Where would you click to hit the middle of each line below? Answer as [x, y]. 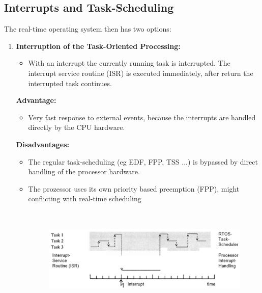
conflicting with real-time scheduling [85, 198]
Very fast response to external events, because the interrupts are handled [142, 117]
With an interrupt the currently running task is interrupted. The [129, 63]
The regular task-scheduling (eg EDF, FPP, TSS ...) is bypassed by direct [143, 161]
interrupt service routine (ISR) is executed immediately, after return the [141, 73]
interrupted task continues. [70, 83]
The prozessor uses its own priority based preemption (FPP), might [134, 188]
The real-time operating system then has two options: [88, 29]
